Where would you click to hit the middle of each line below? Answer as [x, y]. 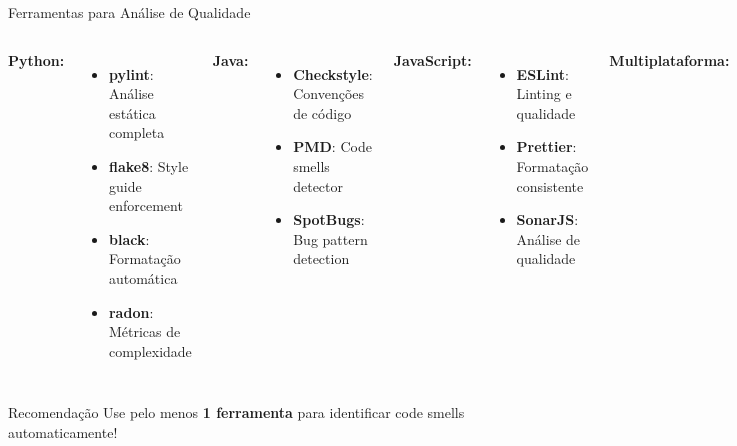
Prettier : [546, 146]
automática [143, 277]
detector [318, 185]
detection [321, 258]
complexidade [150, 350]
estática [132, 112]
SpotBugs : [329, 219]
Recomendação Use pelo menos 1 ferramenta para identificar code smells [236, 412]
